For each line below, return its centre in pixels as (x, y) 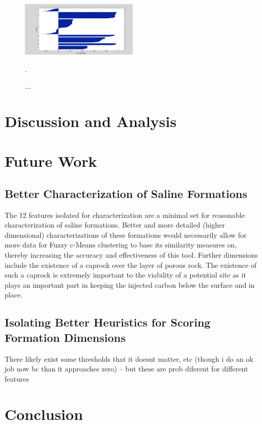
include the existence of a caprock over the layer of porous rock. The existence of (131, 265)
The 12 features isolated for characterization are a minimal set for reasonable (125, 215)
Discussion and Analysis (91, 121)
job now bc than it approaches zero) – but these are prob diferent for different (126, 369)
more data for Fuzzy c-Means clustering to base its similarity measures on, (121, 245)
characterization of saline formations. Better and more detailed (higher (115, 225)
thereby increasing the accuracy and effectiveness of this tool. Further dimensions (131, 255)
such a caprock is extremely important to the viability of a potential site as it (125, 275)
